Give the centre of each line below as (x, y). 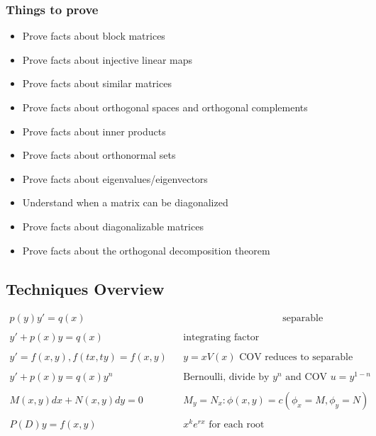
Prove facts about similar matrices (97, 83)
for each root (237, 424)
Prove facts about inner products (94, 131)
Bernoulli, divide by (226, 377)
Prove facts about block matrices (94, 36)
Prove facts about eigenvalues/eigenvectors (115, 178)
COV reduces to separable (296, 357)
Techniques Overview (85, 288)
